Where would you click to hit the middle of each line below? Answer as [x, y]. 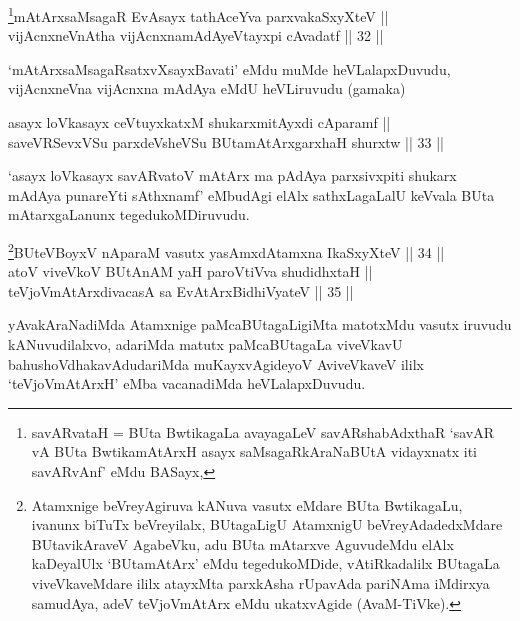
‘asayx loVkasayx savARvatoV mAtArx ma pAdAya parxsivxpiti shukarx [232, 175]
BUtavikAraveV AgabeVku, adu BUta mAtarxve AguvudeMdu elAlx [242, 543]
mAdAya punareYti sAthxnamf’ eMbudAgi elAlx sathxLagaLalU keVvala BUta [251, 194]
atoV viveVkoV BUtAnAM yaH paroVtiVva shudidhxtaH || [190, 271]
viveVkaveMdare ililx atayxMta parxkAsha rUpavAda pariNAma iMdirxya [260, 582]
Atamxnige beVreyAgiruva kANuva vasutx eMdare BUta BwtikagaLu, [247, 504]
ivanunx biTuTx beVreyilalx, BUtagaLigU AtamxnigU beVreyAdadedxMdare [267, 524]
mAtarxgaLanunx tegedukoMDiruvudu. [129, 214]
